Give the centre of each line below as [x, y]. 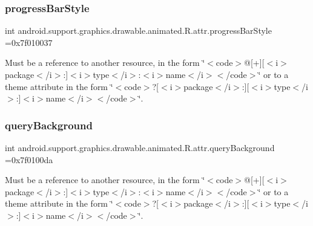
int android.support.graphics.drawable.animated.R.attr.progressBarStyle [138, 31]
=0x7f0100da [29, 159]
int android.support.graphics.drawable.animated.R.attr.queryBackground [140, 147]
